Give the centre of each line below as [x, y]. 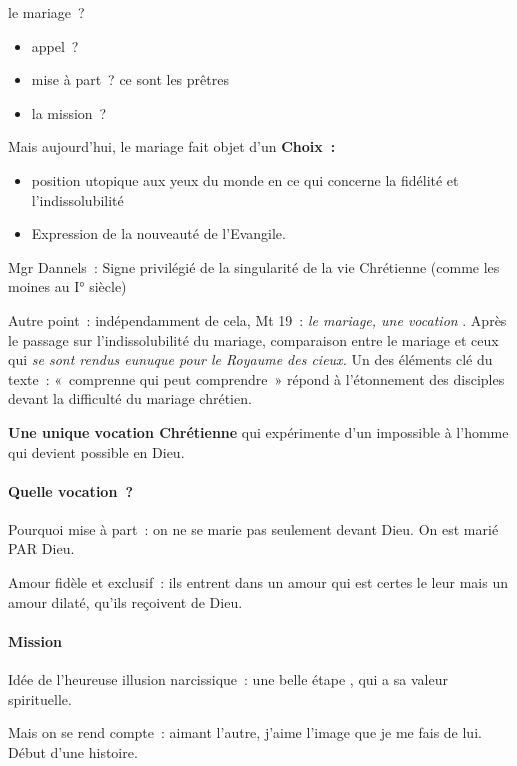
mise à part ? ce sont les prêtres [130, 79]
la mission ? [69, 112]
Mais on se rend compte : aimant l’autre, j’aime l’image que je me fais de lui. [245, 732]
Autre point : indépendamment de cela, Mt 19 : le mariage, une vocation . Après [257, 319]
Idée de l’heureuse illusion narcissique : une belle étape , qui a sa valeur [228, 679]
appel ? [55, 45]
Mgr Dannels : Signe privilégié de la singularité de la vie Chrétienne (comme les [254, 266]
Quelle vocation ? [70, 490]
